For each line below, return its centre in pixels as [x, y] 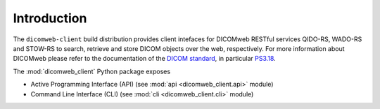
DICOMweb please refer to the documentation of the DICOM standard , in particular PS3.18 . [144, 59]
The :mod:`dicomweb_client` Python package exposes [92, 71]
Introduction [50, 18]
